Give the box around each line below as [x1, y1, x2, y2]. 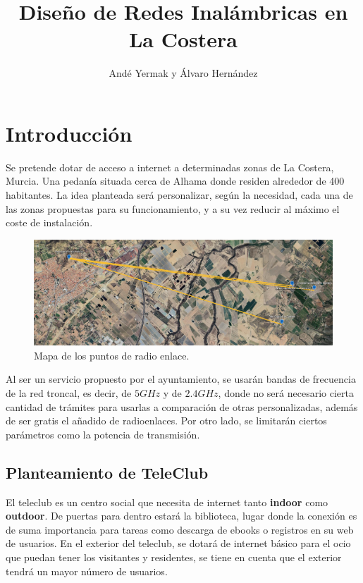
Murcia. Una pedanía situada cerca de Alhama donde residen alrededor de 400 [6, 173, 345, 188]
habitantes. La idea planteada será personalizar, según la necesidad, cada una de [6, 188, 353, 202]
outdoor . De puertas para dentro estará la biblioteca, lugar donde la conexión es [6, 508, 357, 523]
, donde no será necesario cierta [218, 386, 354, 400]
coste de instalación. [6, 215, 93, 230]
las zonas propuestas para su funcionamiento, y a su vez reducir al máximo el [6, 201, 340, 216]
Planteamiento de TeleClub [6, 461, 209, 483]
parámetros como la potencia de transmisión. [6, 426, 200, 441]
